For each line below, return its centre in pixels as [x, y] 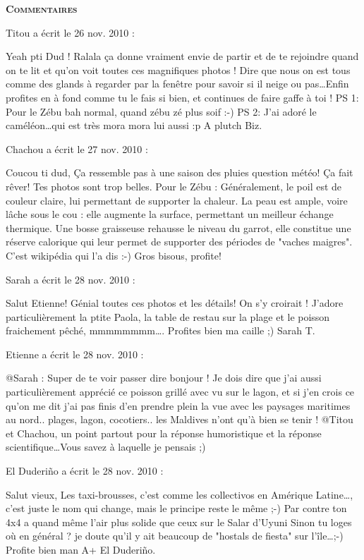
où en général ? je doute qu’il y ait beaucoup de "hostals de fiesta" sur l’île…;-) [175, 536]
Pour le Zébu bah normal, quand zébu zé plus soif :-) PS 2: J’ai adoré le [161, 111]
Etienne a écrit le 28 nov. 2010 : [75, 354]
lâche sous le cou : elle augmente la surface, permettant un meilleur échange [170, 214]
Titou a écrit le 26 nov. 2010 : [70, 32]
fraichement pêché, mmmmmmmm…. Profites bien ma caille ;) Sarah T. [160, 330]
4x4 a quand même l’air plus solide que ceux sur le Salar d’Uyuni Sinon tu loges [179, 522]
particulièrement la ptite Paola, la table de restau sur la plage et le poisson [168, 316]
